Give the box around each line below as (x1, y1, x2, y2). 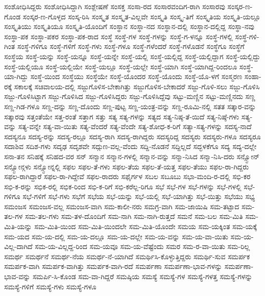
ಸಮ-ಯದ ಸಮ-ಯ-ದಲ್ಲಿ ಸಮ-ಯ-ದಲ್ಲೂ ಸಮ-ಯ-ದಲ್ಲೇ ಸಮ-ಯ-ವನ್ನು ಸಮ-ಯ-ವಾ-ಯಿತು (4, 231, 228, 241)
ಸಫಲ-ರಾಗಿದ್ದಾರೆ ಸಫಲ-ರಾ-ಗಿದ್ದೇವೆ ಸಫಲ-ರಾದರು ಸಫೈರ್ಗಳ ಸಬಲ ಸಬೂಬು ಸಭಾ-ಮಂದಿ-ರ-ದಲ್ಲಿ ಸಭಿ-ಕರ (4, 171, 251, 182)
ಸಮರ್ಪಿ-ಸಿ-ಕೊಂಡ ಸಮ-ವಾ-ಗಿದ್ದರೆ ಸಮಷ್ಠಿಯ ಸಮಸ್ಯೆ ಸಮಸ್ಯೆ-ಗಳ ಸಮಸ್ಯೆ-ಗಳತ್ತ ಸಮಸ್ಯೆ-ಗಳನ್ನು (32, 271, 253, 282)
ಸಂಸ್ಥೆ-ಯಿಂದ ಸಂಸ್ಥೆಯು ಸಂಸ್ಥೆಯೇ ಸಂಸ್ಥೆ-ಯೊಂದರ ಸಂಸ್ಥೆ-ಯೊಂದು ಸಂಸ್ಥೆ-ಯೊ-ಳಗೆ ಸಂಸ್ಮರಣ (30, 71, 243, 82)
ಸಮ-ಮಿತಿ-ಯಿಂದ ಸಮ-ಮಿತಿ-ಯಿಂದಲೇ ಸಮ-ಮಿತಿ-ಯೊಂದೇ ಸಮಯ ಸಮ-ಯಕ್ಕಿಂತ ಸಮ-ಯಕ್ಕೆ (34, 221, 257, 232)
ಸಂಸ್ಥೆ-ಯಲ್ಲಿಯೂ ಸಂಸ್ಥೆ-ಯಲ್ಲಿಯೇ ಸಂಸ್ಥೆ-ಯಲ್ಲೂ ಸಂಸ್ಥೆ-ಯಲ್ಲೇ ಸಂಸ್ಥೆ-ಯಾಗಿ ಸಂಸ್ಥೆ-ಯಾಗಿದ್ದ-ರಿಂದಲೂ (4, 61, 237, 71)
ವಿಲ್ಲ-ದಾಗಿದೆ (4, 241, 33, 252)
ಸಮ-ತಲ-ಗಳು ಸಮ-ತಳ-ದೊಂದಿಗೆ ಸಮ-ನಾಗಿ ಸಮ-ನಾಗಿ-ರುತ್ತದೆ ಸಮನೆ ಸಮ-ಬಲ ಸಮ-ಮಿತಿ (25, 211, 243, 221)
